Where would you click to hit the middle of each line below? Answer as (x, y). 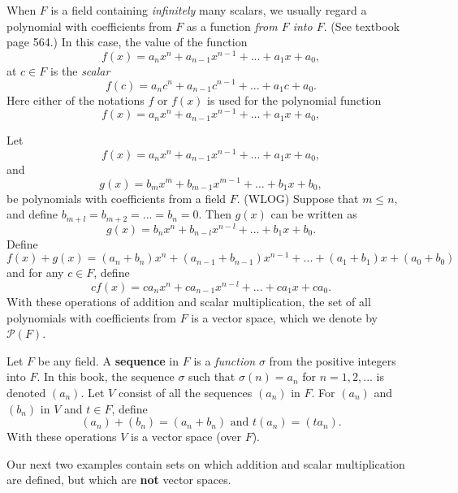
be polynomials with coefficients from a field (117, 198)
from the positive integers (333, 360)
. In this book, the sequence (106, 376)
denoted (26, 392)
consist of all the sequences (185, 392)
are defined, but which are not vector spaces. (119, 480)
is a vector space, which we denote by (284, 317)
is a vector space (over (186, 437)
